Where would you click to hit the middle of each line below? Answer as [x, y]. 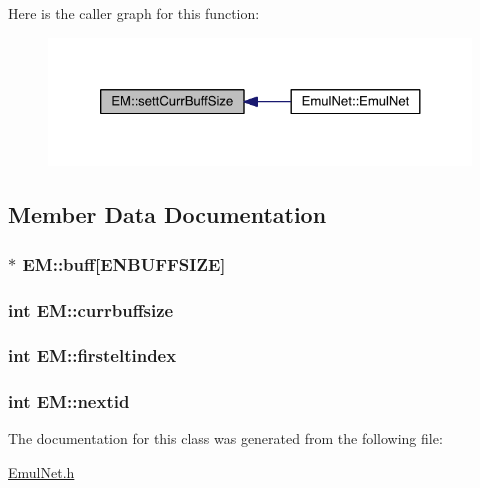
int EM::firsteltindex [92, 355]
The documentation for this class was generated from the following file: [225, 438]
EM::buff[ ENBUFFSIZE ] [124, 263]
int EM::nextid [69, 401]
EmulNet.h [41, 472]
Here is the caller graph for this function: [134, 13]
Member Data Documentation [167, 214]
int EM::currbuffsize [91, 309]
